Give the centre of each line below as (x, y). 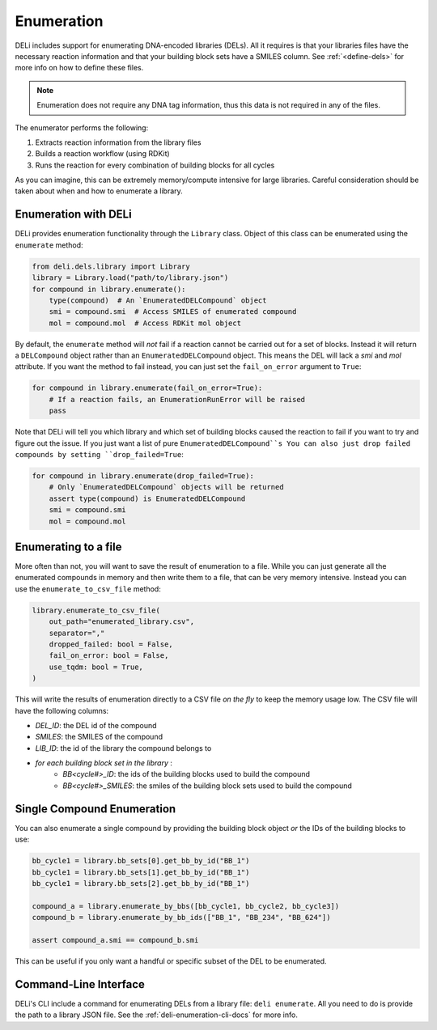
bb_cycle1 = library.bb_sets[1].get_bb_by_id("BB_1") (141, 872)
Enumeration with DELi (74, 214)
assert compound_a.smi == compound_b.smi (115, 940)
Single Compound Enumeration (95, 809)
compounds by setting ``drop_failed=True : (99, 454)
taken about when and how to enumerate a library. (99, 191)
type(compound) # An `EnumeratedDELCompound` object (158, 300)
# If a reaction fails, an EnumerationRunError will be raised (177, 399)
